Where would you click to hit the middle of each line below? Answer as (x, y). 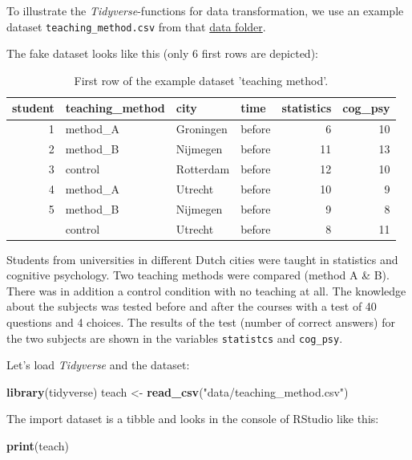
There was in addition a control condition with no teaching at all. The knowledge (206, 290)
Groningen (202, 129)
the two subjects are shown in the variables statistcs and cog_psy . (175, 338)
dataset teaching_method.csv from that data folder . (136, 26)
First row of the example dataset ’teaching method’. (201, 80)
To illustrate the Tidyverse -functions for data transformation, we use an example (205, 10)
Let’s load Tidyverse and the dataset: (98, 365)
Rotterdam (203, 168)
